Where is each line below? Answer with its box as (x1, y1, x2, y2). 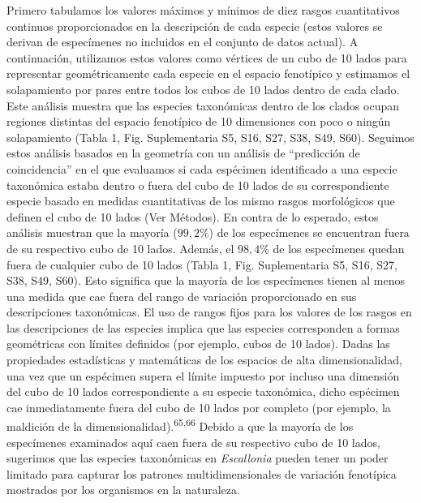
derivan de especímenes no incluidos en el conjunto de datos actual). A (6, 33, 359, 50)
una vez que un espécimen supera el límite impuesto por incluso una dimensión (6, 367, 400, 384)
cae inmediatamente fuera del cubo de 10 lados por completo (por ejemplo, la (6, 398, 391, 415)
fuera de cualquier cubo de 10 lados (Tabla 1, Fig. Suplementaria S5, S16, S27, (6, 256, 397, 273)
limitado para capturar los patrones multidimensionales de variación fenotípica (6, 465, 397, 482)
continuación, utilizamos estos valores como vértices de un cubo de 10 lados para (6, 49, 407, 66)
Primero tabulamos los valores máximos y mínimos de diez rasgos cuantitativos (6, 2, 400, 18)
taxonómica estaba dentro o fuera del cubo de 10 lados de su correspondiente (6, 176, 389, 193)
